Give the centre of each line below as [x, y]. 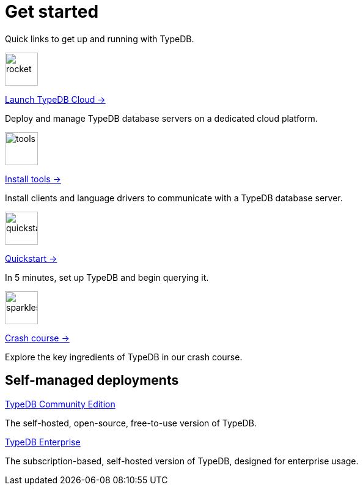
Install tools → [33, 179]
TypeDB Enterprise [43, 442]
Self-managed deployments [92, 380]
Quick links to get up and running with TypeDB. [100, 39]
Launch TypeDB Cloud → [55, 99]
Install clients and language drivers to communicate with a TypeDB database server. [174, 198]
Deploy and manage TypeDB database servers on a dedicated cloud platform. [161, 118]
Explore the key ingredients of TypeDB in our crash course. [124, 357]
